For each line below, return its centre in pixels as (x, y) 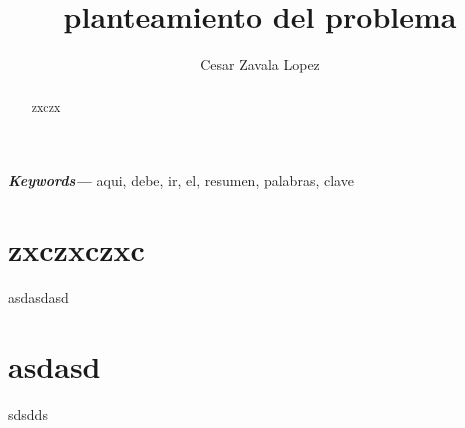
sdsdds (28, 413)
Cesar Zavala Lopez (260, 64)
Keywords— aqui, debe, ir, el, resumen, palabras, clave (181, 180)
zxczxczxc (76, 248)
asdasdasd (38, 296)
